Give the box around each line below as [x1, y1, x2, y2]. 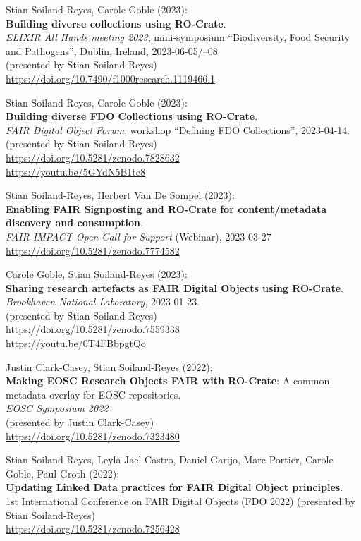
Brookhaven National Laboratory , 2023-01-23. [6, 294, 200, 309]
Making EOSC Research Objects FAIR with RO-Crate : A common [6, 373, 330, 388]
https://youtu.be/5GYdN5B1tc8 [6, 164, 145, 178]
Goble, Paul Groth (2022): [6, 466, 120, 480]
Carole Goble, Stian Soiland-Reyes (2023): [6, 267, 188, 281]
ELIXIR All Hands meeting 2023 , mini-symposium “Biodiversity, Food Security [6, 30, 350, 44]
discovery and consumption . [6, 215, 143, 230]
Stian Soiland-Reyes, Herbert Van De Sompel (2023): [6, 188, 235, 202]
